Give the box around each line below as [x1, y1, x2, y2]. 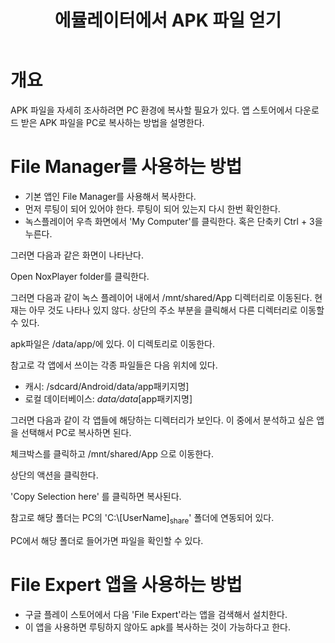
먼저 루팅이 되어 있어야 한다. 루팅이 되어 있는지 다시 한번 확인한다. [24, 202, 281, 215]
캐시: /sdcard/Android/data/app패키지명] [24, 380, 190, 392]
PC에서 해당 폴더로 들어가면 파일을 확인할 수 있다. [10, 534, 204, 546]
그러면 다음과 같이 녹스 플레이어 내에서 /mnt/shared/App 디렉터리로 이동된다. [10, 291, 313, 303]
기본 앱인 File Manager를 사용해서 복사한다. [24, 190, 197, 202]
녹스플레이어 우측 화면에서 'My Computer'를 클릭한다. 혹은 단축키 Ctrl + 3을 [24, 215, 323, 227]
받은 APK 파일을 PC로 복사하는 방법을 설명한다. [20, 116, 205, 128]
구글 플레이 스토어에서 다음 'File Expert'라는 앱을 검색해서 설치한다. [24, 608, 288, 620]
